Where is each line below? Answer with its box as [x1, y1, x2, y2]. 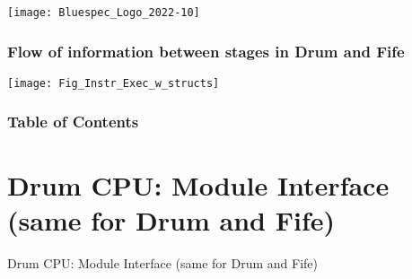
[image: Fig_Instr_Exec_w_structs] [7, 76, 220, 90]
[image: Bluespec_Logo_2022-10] [7, 6, 200, 19]
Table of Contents [7, 110, 139, 133]
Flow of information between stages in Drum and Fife [7, 39, 405, 62]
